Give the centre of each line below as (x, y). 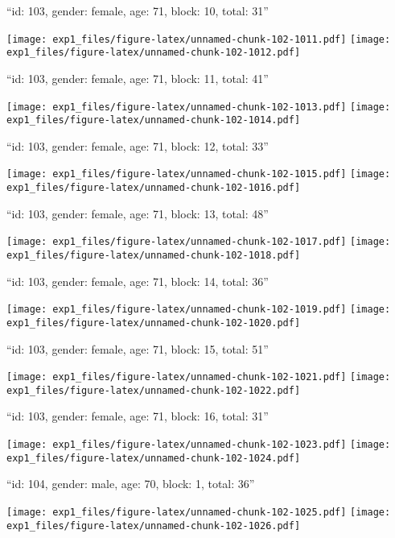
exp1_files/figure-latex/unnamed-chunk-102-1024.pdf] (154, 458)
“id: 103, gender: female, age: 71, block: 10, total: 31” (138, 10)
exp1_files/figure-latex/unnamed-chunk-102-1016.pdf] (154, 188)
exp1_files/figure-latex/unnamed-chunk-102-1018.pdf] (154, 255)
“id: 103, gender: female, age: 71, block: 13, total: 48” (138, 213)
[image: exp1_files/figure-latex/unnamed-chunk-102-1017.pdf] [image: (199, 242)
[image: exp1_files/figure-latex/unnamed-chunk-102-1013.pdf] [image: (199, 107)
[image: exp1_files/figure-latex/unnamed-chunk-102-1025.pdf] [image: (199, 512)
